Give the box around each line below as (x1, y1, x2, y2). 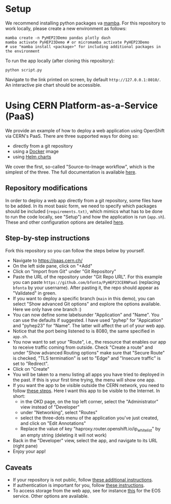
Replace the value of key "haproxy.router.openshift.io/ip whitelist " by (20, 425, 161, 433)
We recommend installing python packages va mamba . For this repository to (5, 20, 166, 26)
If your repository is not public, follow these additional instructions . (12, 477, 153, 483)
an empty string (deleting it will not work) (20, 432, 107, 438)
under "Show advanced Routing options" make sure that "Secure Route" (12, 349, 165, 355)
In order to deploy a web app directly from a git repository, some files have (5, 197, 162, 203)
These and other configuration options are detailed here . (5, 219, 125, 225)
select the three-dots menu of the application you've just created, (20, 415, 159, 421)
